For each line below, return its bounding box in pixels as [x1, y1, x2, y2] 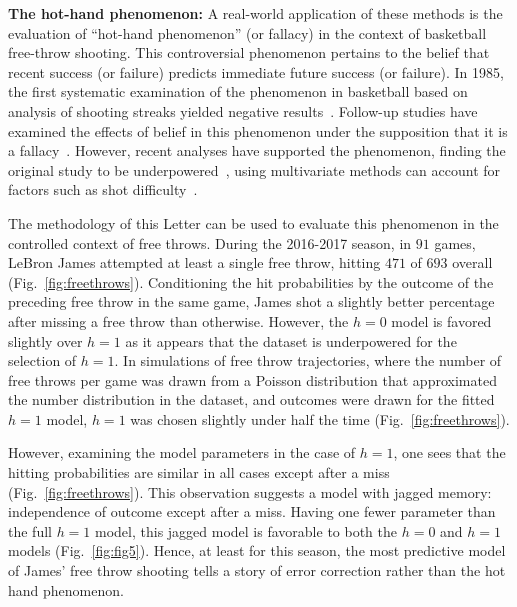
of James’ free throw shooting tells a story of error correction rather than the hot [8, 560, 506, 581]
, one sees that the [393, 442, 506, 463]
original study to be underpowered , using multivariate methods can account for [8, 159, 501, 180]
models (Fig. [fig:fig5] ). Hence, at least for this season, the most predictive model [8, 540, 506, 561]
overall [452, 252, 493, 273]
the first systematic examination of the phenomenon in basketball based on [8, 81, 468, 102]
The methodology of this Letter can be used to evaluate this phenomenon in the [8, 212, 499, 233]
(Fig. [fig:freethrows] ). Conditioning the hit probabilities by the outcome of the [8, 271, 494, 292]
